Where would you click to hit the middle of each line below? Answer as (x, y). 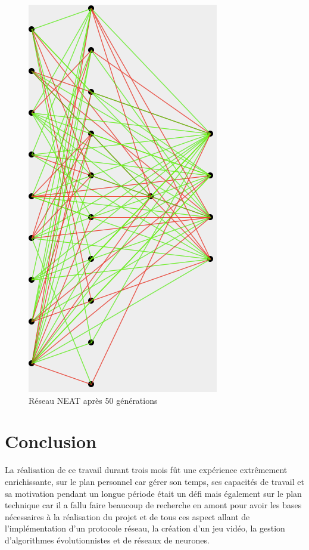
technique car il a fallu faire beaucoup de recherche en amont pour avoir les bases (153, 505)
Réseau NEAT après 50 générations (93, 400)
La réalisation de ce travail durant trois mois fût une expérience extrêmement (146, 470)
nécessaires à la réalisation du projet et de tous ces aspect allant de (127, 516)
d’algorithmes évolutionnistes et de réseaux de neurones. (107, 540)
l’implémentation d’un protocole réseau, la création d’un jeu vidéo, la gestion (145, 528)
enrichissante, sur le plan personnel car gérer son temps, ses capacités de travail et (154, 481)
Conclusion (51, 441)
